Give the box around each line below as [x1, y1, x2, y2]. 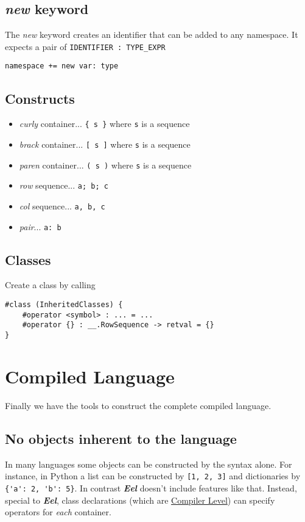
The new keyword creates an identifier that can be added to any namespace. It [5, 28, 298, 41]
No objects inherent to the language [5, 429, 237, 448]
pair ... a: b [19, 220, 61, 233]
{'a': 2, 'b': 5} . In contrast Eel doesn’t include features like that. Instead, [5, 481, 297, 494]
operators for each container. [5, 506, 111, 518]
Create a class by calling [5, 278, 96, 291]
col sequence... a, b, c [19, 199, 105, 212]
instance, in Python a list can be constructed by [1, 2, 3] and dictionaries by [5, 469, 301, 482]
